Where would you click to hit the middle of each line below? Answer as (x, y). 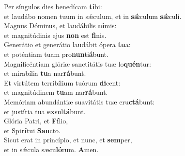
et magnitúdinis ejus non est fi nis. (55, 35)
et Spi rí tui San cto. (32, 130)
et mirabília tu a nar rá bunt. (45, 73)
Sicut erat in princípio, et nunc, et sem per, (68, 140)
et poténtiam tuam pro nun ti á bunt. (56, 54)
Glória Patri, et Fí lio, (36, 121)
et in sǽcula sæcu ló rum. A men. (51, 149)
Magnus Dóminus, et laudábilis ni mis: (60, 26)
